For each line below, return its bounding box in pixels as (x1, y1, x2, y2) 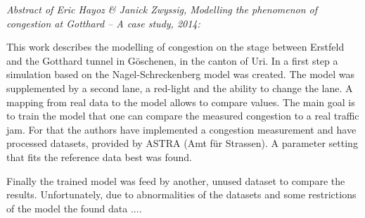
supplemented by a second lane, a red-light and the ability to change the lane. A (6, 80, 353, 95)
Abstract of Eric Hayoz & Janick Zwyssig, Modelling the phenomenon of (6, 2, 318, 16)
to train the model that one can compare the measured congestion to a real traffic (6, 108, 359, 123)
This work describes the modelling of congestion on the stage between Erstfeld (6, 39, 345, 54)
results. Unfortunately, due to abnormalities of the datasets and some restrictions (6, 187, 357, 202)
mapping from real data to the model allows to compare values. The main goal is (6, 94, 355, 109)
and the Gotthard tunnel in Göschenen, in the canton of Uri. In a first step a (6, 53, 338, 68)
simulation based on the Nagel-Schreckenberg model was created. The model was (6, 67, 355, 82)
